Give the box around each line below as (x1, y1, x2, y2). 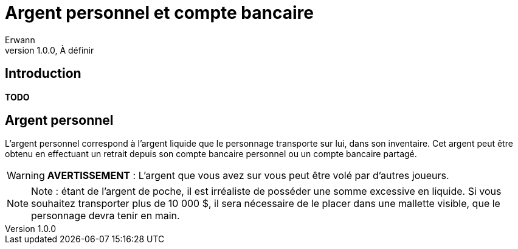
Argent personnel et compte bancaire (5, 2, 314, 23)
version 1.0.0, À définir (5, 44, 94, 55)
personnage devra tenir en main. (31, 209, 180, 222)
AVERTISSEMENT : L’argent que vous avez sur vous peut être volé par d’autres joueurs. (47, 169, 449, 182)
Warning (7, 169, 45, 182)
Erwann (5, 34, 35, 45)
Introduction (5, 66, 81, 82)
